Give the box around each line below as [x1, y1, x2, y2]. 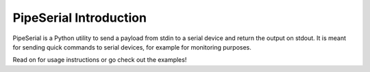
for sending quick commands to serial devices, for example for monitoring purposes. [12, 43, 251, 51]
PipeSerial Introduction [12, 10, 147, 25]
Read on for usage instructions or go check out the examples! [12, 56, 187, 64]
